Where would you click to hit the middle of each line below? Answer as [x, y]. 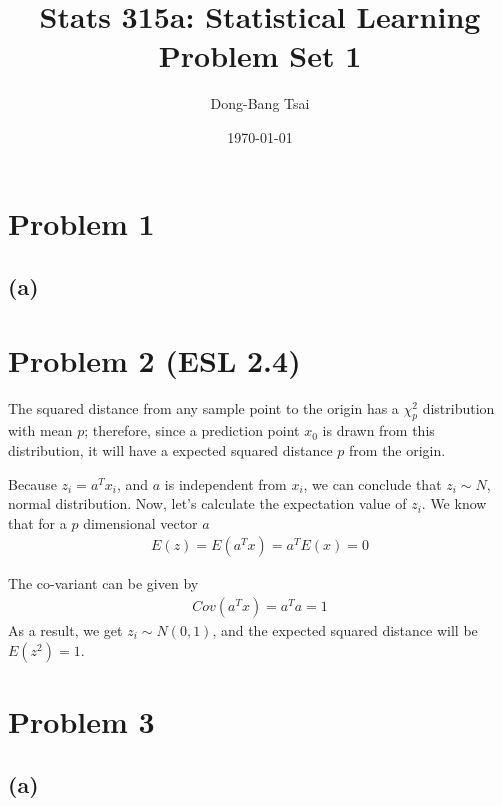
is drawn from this [378, 430]
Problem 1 [81, 222]
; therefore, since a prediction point [192, 430]
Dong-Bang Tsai [260, 103]
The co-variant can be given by [103, 583]
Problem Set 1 [260, 55]
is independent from [225, 483]
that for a [37, 522]
